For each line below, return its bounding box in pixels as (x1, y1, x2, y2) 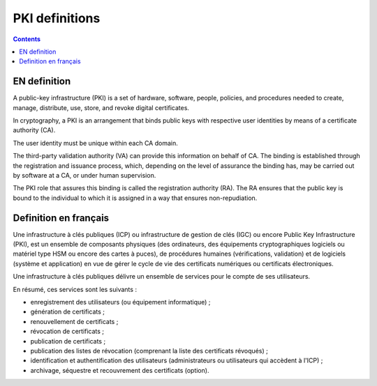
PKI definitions (13, 10, 101, 26)
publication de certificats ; (30, 337, 106, 345)
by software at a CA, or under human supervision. (13, 171, 156, 179)
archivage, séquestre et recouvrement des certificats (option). (30, 366, 209, 374)
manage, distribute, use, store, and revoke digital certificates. (13, 103, 190, 111)
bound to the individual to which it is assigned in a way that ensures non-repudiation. (13, 194, 258, 202)
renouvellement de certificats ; (30, 317, 119, 325)
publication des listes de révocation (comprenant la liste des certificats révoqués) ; (30, 346, 268, 355)
